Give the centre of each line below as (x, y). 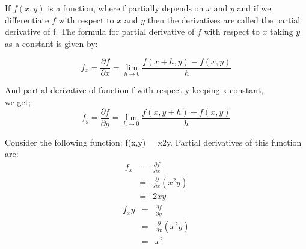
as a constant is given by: (51, 43)
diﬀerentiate (27, 20)
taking (282, 32)
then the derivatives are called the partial (224, 20)
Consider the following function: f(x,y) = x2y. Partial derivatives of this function (153, 142)
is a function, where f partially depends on (126, 8)
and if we (254, 8)
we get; (18, 102)
